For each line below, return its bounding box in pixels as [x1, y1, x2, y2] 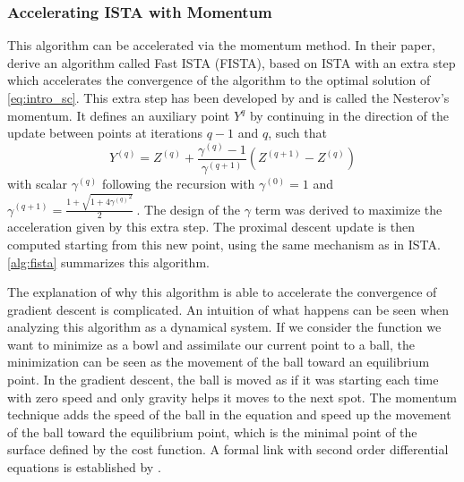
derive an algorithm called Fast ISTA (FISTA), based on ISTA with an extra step [7, 53, 456, 72]
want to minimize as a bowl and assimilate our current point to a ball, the [7, 334, 415, 353]
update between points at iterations [7, 123, 202, 142]
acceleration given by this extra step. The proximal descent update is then [7, 217, 416, 236]
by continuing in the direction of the [249, 106, 450, 124]
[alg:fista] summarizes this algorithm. [7, 252, 210, 271]
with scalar [7, 174, 68, 193]
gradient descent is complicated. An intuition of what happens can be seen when [7, 300, 450, 318]
